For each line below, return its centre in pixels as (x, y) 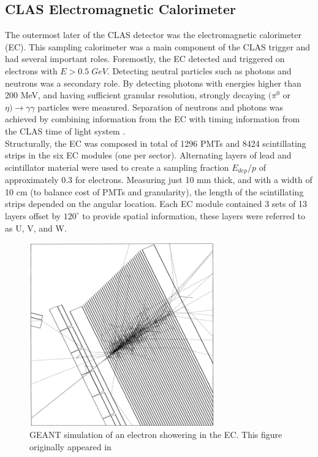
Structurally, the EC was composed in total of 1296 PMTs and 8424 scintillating (156, 143)
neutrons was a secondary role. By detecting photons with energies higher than (153, 83)
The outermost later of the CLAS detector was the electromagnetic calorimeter (153, 35)
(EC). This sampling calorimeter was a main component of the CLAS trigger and (158, 46)
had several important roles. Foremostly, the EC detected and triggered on (145, 59)
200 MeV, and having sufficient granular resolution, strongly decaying (135, 95)
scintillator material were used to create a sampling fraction (117, 167)
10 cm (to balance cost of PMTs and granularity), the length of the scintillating (154, 191)
